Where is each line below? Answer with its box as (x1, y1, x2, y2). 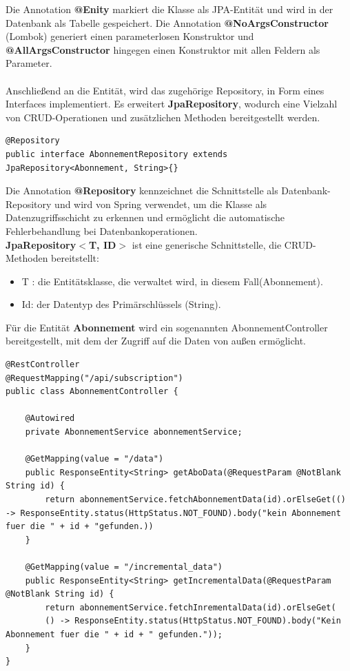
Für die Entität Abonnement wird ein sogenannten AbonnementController (6, 320, 328, 334)
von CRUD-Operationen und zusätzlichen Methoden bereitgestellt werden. (6, 110, 320, 124)
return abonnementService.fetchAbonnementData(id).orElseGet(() (45, 495, 346, 504)
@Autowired (25, 413, 75, 424)
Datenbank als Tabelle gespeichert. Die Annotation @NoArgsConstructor (6, 15, 329, 30)
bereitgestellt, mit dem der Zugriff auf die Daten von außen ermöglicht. (6, 333, 306, 348)
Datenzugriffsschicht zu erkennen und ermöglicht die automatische (6, 210, 285, 225)
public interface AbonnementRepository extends (6, 149, 228, 159)
